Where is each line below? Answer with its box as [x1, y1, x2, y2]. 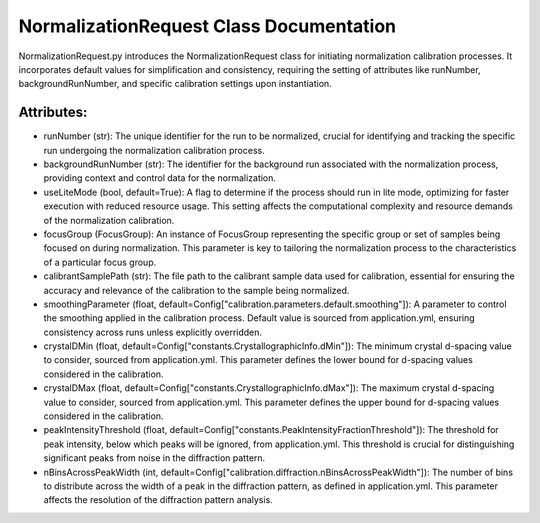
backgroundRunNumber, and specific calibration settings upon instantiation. [18, 78, 332, 90]
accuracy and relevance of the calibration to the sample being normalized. [43, 284, 350, 296]
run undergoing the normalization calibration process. [43, 144, 265, 156]
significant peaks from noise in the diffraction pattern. [43, 452, 266, 464]
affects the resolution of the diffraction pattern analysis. [43, 494, 274, 506]
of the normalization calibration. [43, 214, 175, 226]
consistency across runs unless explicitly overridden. [43, 326, 263, 338]
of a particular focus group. [43, 256, 157, 268]
